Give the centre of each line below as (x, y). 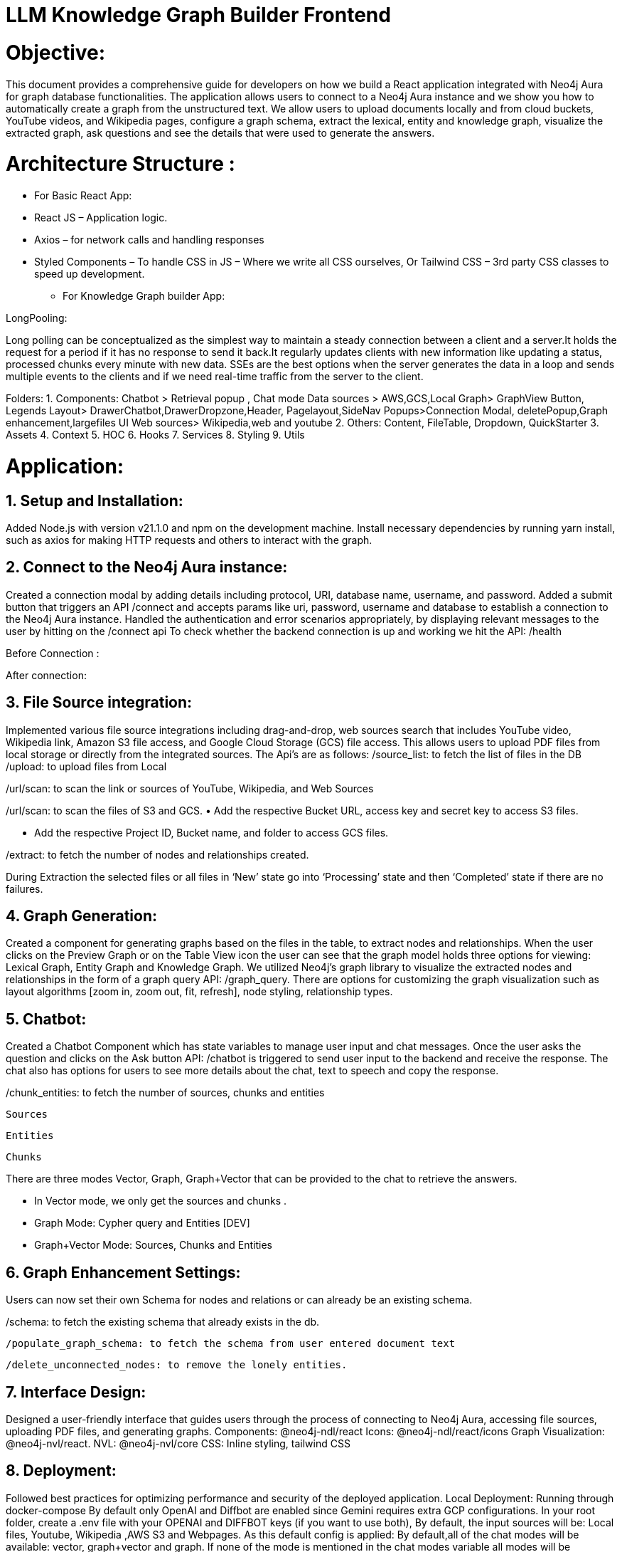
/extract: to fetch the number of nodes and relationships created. (157, 854)
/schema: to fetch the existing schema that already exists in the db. (163, 1322)
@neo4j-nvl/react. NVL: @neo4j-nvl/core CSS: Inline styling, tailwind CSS (178, 1443)
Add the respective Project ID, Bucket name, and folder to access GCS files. (211, 832)
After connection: (46, 675)
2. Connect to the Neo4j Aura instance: (147, 567)
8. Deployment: (61, 1471)
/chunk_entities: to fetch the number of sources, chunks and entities (165, 1093)
